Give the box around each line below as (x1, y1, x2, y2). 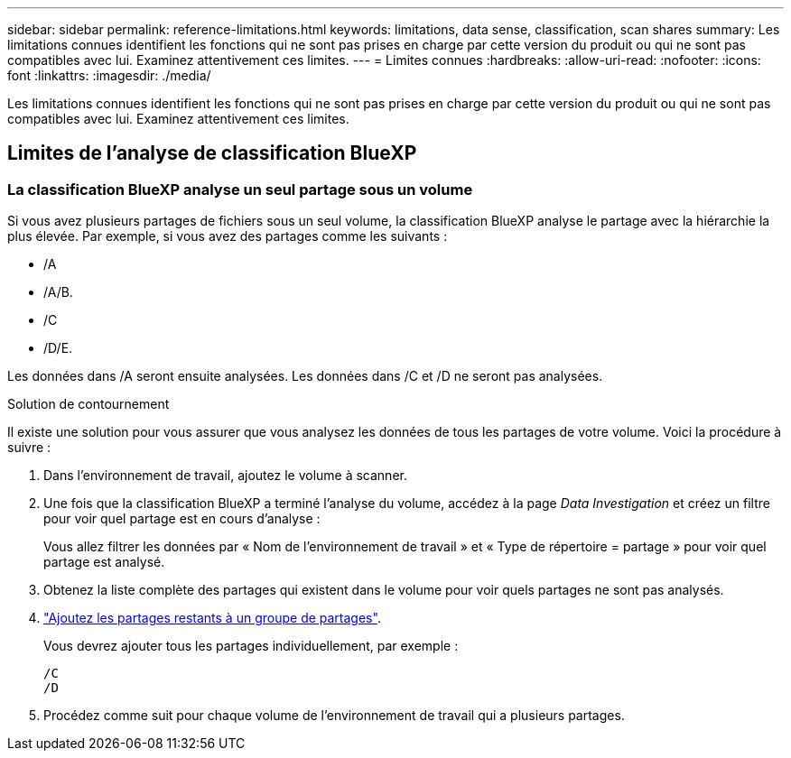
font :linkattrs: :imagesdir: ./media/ (7, 68, 211, 83)
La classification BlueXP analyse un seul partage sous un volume (7, 180, 473, 199)
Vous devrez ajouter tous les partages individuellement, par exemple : (43, 638, 459, 654)
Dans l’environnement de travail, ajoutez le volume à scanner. (43, 467, 407, 484)
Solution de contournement (7, 396, 170, 412)
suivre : (7, 439, 51, 456)
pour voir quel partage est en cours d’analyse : (43, 511, 321, 527)
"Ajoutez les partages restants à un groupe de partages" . (43, 610, 381, 626)
